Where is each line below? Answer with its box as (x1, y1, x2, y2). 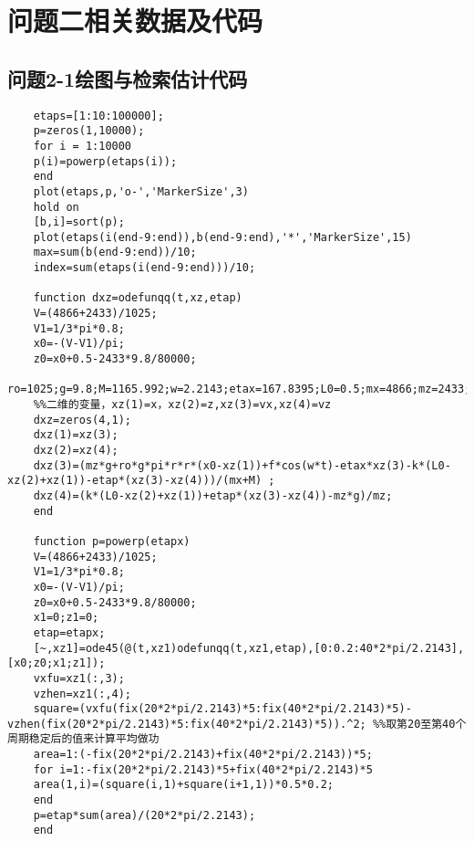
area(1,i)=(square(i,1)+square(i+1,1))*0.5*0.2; (33, 778, 334, 792)
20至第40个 (407, 717, 467, 731)
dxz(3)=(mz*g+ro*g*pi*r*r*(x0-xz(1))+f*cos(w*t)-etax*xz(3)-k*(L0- (33, 458, 451, 472)
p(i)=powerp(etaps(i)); (33, 154, 178, 168)
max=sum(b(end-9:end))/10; (33, 246, 197, 259)
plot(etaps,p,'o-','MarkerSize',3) (33, 184, 249, 198)
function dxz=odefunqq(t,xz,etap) (33, 291, 242, 305)
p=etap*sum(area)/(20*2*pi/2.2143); (33, 808, 256, 822)
